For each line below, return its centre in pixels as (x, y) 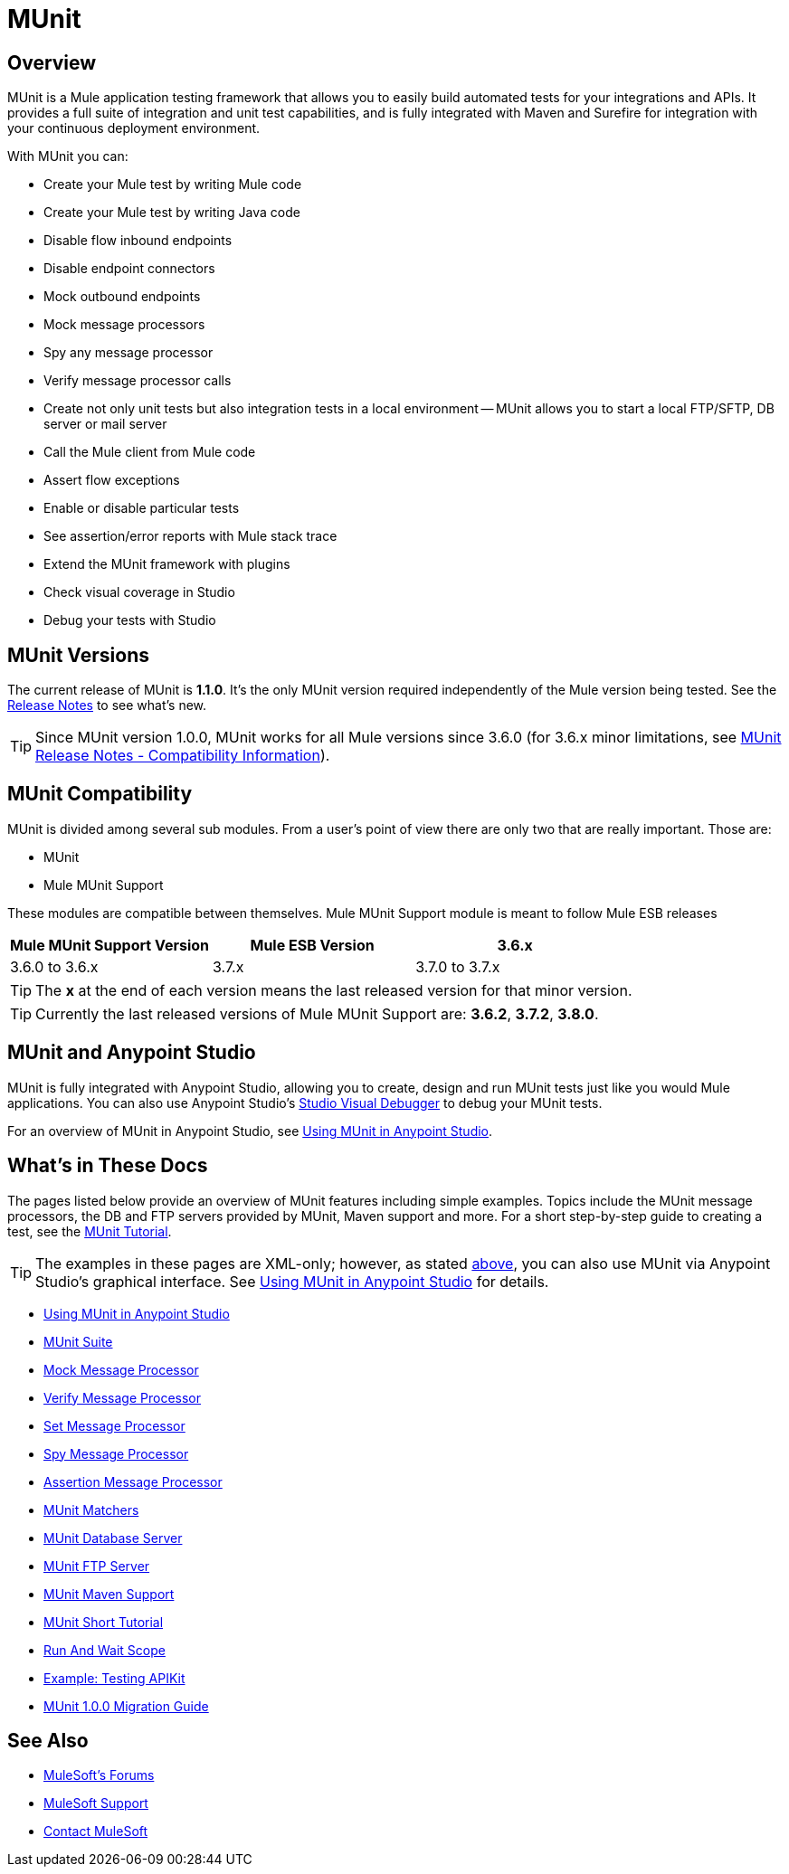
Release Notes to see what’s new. (107, 705)
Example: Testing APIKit (114, 1678)
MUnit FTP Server (97, 1566)
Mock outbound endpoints (122, 297)
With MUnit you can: (68, 156)
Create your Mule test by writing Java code (172, 213)
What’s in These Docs (108, 1166)
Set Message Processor (114, 1425)
